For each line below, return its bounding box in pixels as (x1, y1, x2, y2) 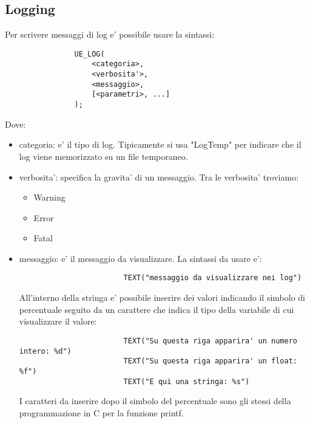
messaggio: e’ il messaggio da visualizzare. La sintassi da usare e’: (19, 252, 262, 264)
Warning (33, 191, 66, 204)
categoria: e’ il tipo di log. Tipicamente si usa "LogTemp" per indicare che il (19, 138, 302, 151)
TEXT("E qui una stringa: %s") (123, 377, 250, 386)
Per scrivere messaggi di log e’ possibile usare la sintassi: (5, 28, 215, 41)
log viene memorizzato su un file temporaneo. (19, 150, 188, 162)
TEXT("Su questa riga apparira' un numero (123, 336, 297, 345)
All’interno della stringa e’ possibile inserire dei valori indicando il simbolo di (19, 291, 305, 304)
